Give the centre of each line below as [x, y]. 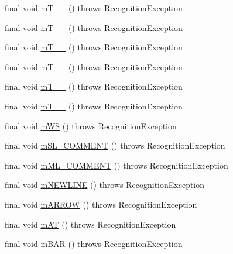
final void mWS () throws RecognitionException [91, 126]
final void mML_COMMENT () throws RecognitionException [117, 165]
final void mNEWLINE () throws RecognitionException [105, 185]
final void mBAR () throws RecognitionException [94, 244]
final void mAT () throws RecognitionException [90, 224]
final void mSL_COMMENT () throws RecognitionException [115, 145]
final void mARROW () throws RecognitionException [101, 204]
